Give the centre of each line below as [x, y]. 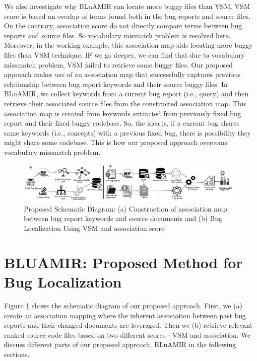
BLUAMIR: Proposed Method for [123, 262]
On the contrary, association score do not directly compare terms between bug [123, 26]
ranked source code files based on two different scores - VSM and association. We [127, 334]
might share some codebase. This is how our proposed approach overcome [116, 142]
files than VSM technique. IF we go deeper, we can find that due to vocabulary [125, 54]
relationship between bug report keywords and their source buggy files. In [116, 84]
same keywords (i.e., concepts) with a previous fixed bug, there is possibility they [128, 132]
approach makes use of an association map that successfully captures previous [122, 74]
